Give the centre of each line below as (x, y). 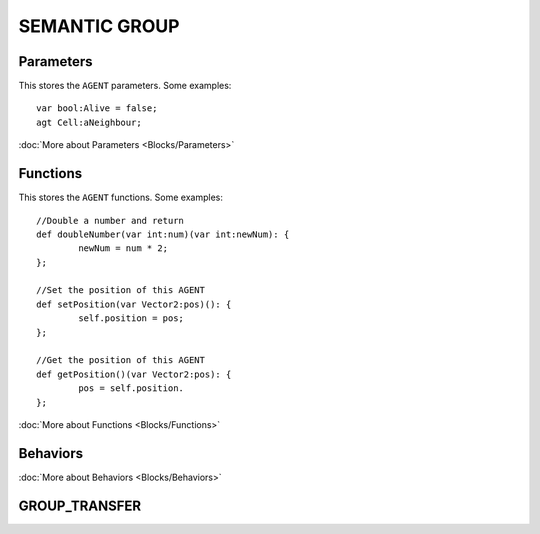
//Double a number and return (110, 220)
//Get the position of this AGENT (120, 360)
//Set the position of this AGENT (120, 290)
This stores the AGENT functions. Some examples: (121, 197)
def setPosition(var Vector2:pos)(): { (134, 304)
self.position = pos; (131, 318)
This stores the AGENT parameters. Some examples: (125, 86)
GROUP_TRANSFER (80, 505)
